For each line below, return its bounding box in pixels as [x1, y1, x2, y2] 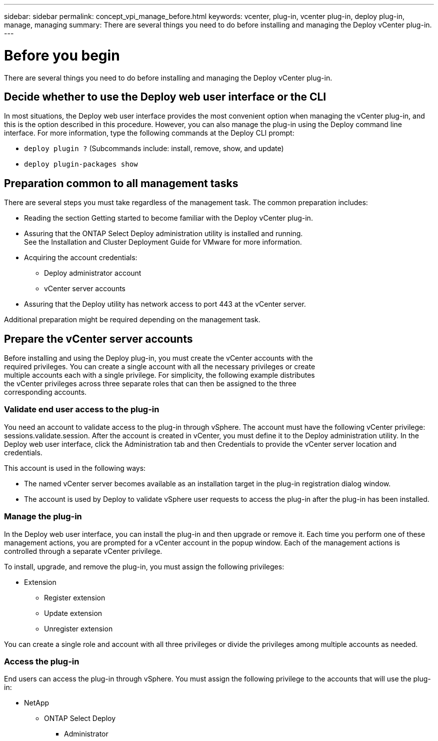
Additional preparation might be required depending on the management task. [4, 315, 260, 324]
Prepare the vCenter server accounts [4, 332, 193, 345]
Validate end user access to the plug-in [4, 404, 159, 415]
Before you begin [4, 47, 120, 64]
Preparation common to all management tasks [4, 177, 238, 190]
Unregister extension [44, 624, 113, 633]
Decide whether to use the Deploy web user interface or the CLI [4, 90, 326, 103]
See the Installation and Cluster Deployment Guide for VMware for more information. [24, 238, 302, 247]
